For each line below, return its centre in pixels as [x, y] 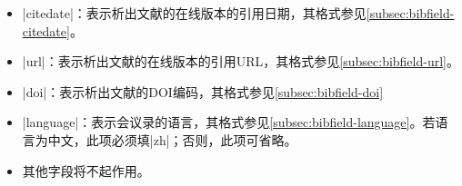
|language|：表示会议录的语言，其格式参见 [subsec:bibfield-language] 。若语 [235, 122]
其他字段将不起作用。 [86, 170]
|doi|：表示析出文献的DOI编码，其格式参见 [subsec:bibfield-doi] [203, 91]
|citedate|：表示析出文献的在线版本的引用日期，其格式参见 [194, 13]
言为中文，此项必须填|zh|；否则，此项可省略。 [160, 139]
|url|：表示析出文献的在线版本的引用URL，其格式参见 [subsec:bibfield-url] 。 [241, 61]
